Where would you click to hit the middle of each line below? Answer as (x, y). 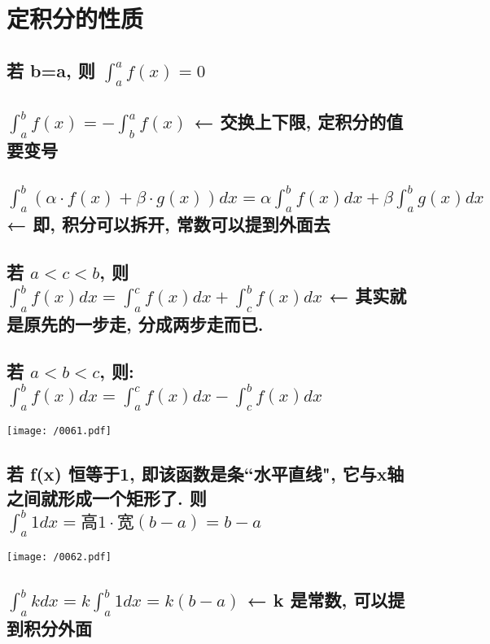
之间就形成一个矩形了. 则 (107, 497)
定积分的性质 (75, 18)
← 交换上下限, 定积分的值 (299, 122)
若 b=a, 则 (51, 70)
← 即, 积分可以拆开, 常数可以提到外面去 (168, 224)
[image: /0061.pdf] (59, 431)
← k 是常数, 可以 (317, 600)
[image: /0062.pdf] (59, 557)
